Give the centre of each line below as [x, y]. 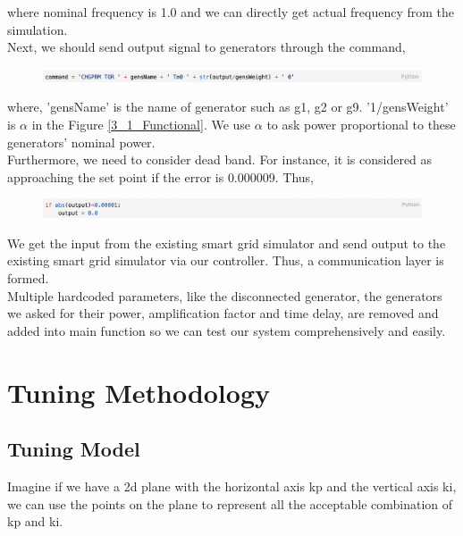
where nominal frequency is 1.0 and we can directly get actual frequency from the [231, 12]
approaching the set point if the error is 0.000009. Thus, [161, 176]
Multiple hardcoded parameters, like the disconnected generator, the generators [225, 295]
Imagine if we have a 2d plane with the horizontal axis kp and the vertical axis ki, [232, 486]
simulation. [38, 29]
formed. [28, 278]
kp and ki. [35, 521]
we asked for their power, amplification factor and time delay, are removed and [223, 313]
